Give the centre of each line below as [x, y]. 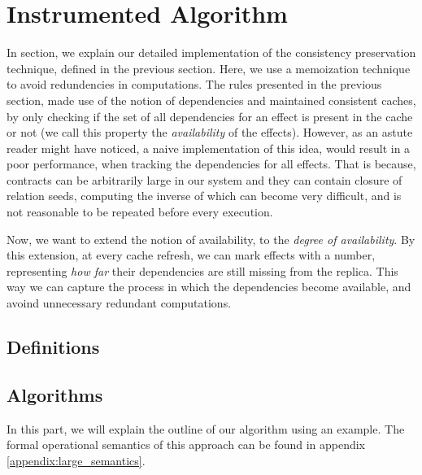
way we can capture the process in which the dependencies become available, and [209, 287]
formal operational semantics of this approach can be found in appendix [186, 444]
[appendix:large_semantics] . [76, 460]
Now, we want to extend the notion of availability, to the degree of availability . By [211, 239]
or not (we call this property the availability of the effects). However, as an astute [210, 132]
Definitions [53, 347]
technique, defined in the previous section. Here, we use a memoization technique [209, 68]
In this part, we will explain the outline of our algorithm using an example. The [206, 428]
